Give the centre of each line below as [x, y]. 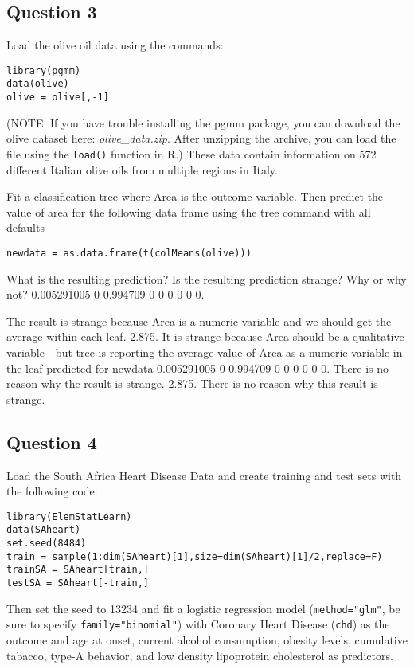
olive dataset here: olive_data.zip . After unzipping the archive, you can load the [201, 138]
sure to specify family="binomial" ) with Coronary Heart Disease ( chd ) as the [198, 624]
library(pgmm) [44, 70]
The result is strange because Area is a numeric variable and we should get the [199, 321]
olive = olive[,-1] [58, 98]
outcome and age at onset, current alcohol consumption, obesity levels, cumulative [207, 640]
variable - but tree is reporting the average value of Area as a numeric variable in [205, 352]
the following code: [52, 491]
